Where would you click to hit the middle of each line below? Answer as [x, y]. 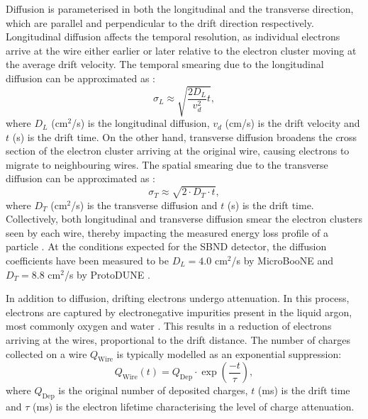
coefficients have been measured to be [87, 260]
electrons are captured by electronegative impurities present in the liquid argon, [179, 312]
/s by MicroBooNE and [283, 260]
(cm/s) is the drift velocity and [292, 123]
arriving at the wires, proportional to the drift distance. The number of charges [178, 339]
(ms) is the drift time [304, 390]
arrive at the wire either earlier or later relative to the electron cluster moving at [181, 50]
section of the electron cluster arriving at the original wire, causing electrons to [178, 151]
